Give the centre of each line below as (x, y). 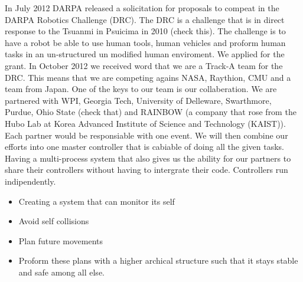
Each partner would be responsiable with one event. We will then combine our (146, 135)
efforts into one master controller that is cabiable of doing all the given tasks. (145, 147)
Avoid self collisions (54, 221)
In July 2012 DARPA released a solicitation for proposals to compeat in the (142, 8)
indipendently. (30, 181)
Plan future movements (61, 240)
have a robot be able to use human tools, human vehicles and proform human (145, 42)
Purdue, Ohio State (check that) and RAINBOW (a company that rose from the (151, 112)
